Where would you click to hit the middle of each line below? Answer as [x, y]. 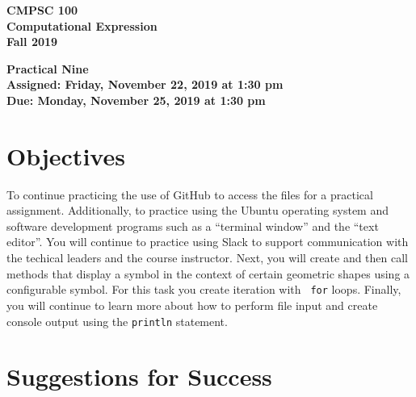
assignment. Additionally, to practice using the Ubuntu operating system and [198, 210]
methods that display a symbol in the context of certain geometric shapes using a [208, 273]
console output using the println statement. [117, 321]
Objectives [66, 155]
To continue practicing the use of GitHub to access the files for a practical [190, 194]
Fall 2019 [32, 42]
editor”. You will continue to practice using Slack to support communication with [208, 242]
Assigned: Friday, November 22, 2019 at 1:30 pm [145, 84]
